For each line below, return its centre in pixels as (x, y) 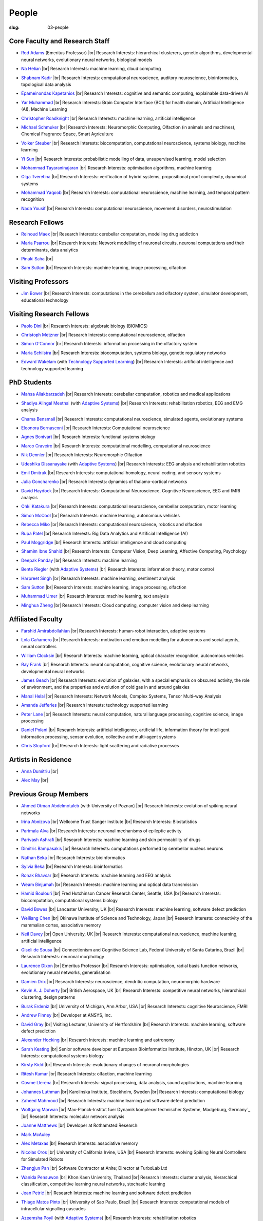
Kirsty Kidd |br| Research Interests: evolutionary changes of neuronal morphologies (105, 1065)
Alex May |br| (35, 780)
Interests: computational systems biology (63, 1056)
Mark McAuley (36, 1134)
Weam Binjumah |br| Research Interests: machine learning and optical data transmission (110, 884)
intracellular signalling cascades (54, 1209)
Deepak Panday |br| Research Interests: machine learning (79, 560)
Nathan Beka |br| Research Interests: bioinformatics (73, 858)
